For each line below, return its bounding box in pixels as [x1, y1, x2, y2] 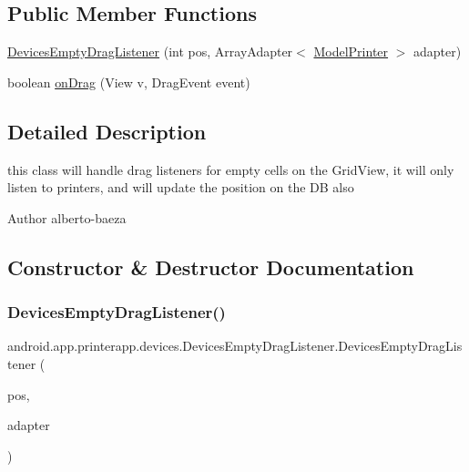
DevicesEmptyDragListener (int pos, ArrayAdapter [7, 42, 293, 61]
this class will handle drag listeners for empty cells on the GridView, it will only [7, 159, 454, 179]
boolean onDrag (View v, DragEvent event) [7, 72, 250, 91]
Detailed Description [7, 117, 207, 145]
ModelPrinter [313, 42, 389, 61]
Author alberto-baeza [7, 208, 127, 227]
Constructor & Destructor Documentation [7, 252, 414, 281]
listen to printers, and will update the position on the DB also [7, 178, 354, 197]
